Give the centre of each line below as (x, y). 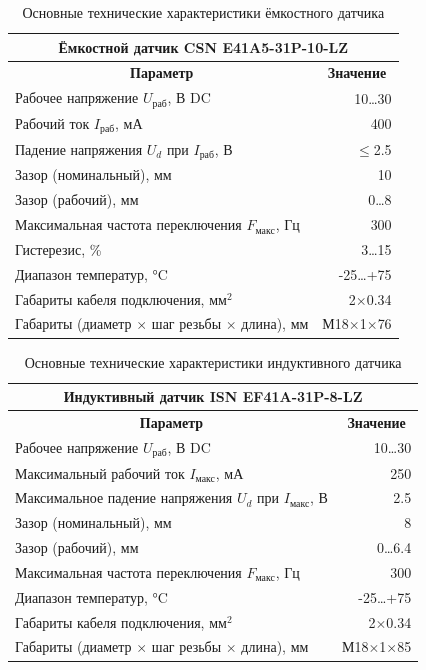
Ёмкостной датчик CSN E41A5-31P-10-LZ (203, 46)
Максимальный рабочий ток (100, 472)
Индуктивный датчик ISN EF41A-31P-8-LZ (213, 396)
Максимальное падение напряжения (124, 497)
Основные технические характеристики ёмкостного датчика (203, 12)
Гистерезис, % (58, 248)
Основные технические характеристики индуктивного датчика (213, 361)
